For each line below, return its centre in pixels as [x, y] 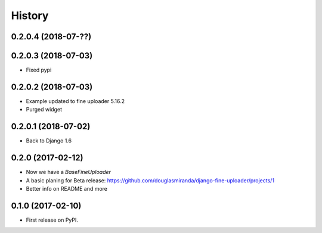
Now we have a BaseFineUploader [69, 172]
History [30, 15]
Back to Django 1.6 [49, 141]
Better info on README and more [66, 188]
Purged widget [44, 110]
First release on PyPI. [52, 220]
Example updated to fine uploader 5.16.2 [75, 101]
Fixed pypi [39, 70]
